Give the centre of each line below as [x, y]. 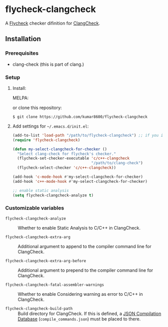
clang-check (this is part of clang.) [48, 64]
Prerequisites [22, 53]
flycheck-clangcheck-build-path [39, 308]
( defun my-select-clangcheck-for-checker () [60, 149]
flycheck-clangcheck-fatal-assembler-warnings [55, 285]
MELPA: [21, 98]
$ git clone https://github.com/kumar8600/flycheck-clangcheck [80, 117]
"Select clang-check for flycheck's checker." [67, 154]
